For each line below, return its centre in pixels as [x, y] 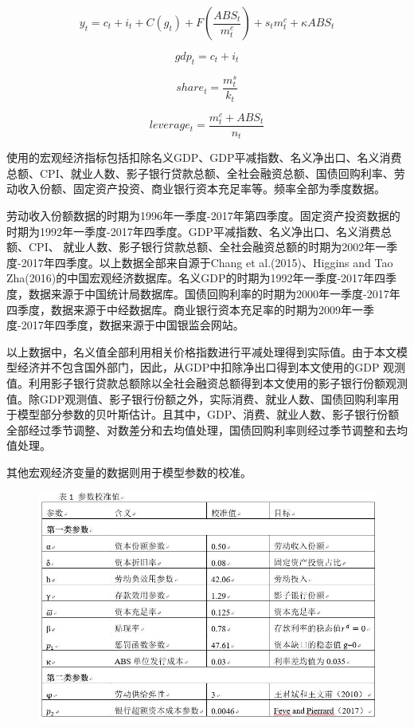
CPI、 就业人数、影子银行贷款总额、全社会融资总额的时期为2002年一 [207, 247]
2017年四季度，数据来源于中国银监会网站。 [133, 325]
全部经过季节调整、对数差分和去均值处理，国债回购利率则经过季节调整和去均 [207, 429]
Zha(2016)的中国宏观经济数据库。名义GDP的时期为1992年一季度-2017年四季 [202, 278]
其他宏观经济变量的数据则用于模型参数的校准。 [129, 472]
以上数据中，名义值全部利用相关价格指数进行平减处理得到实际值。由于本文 [201, 351]
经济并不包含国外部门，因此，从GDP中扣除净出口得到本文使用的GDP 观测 [211, 367]
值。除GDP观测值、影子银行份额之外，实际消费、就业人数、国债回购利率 [197, 398]
